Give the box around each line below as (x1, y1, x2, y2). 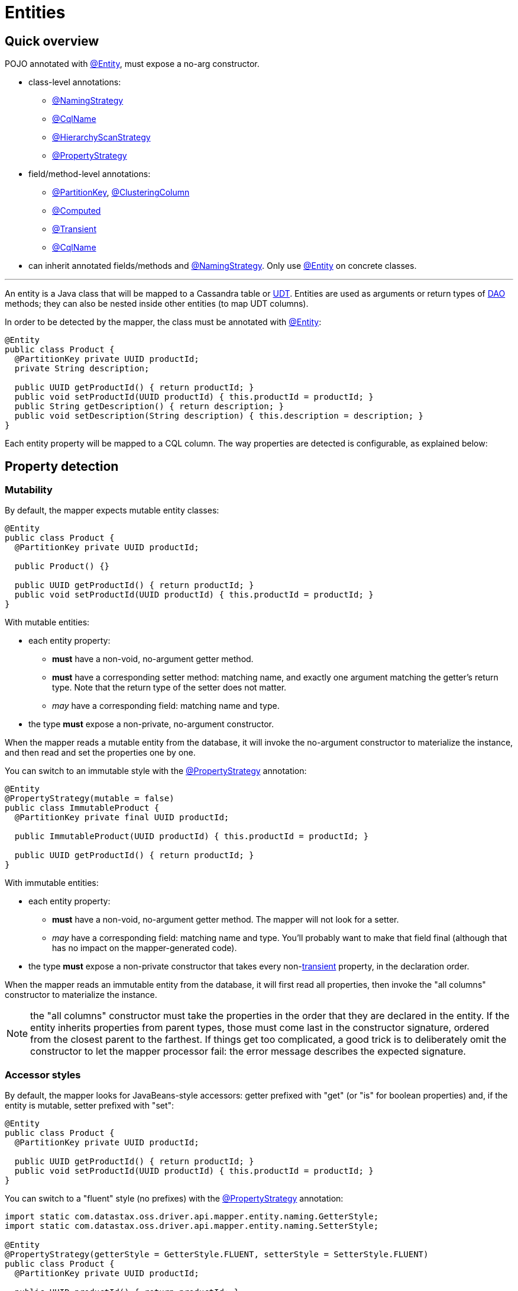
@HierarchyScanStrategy (52, 132, 151, 143)
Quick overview (5, 33, 99, 49)
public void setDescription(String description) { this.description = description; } (14, 411, 424, 421)
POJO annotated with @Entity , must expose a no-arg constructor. (5, 59, 260, 69)
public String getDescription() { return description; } (14, 402, 284, 412)
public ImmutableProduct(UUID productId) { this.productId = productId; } (14, 831, 369, 842)
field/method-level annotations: (28, 169, 151, 179)
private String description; (14, 364, 150, 374)
